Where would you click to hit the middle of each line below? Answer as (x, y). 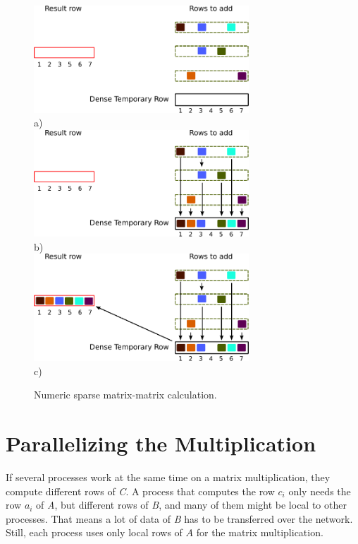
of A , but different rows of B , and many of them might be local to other (191, 505)
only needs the (320, 491)
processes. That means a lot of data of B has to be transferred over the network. (179, 518)
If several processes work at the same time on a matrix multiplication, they (168, 477)
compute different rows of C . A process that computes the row (140, 491)
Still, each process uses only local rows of (94, 532)
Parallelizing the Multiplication (161, 443)
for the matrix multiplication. (260, 532)
